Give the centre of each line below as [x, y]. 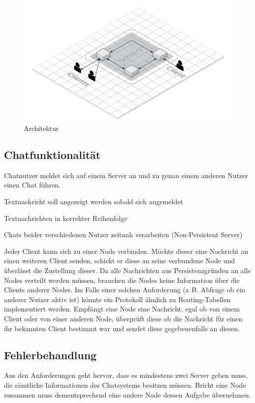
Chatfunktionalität [52, 155]
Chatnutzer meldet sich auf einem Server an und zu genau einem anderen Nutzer [126, 175]
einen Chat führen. [32, 185]
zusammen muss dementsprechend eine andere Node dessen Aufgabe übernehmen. [127, 394]
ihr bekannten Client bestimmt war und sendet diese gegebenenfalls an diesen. [122, 328]
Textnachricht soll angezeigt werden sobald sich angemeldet [94, 201]
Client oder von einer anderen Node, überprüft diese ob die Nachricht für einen [123, 319]
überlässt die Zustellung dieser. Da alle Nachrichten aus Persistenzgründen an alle [127, 270]
